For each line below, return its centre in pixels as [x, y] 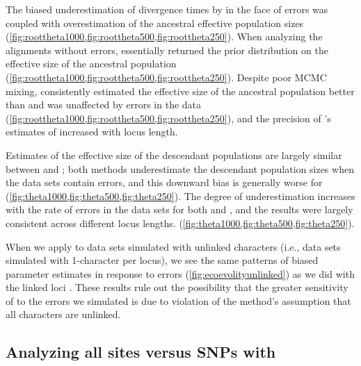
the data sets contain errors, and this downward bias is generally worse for [164, 182]
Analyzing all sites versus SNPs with [141, 352]
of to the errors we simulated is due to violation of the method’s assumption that [178, 300]
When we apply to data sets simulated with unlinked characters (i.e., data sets [173, 246]
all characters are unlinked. [63, 314]
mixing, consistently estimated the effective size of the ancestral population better [180, 91]
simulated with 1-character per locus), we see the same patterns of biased [162, 260]
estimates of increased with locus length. [92, 132]
